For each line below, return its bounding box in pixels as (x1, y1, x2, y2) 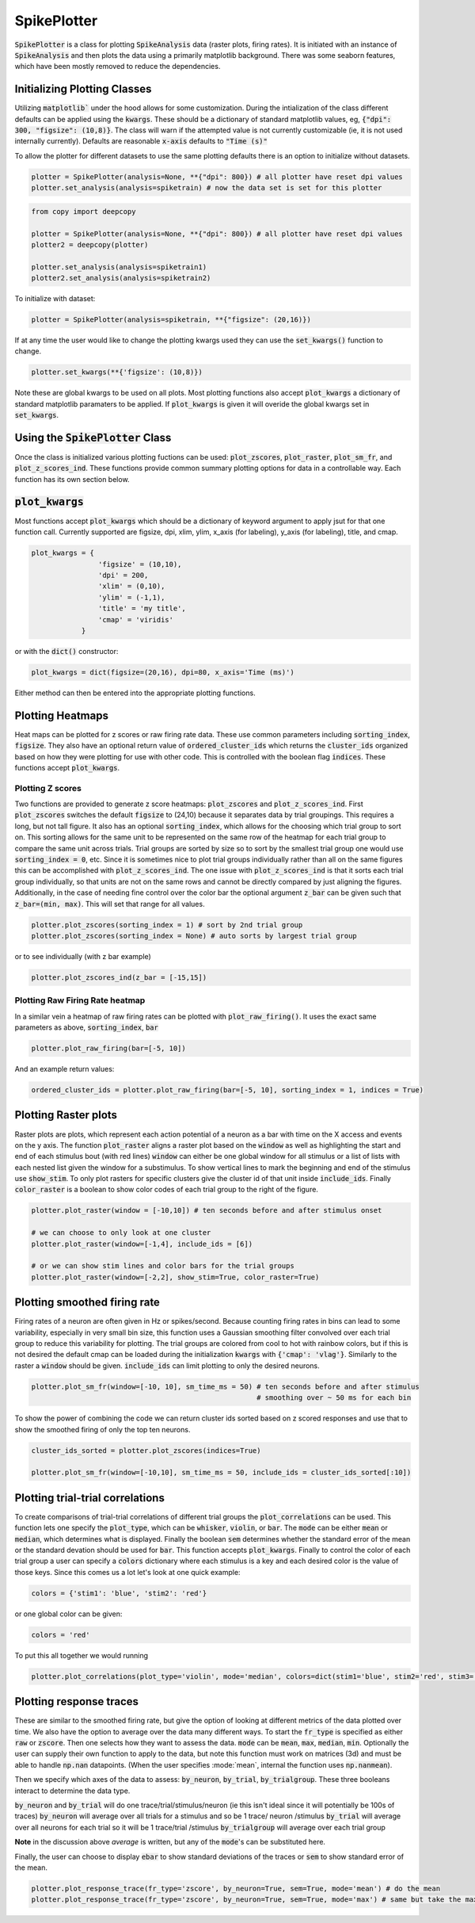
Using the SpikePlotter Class (14, 431, 172, 444)
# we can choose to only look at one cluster (31, 1229, 211, 1237)
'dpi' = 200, (97, 571, 149, 579)
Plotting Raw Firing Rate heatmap (14, 995, 146, 1006)
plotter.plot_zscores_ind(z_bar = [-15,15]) (31, 973, 207, 982)
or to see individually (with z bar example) (14, 951, 152, 961)
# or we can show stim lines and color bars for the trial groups (31, 1261, 294, 1271)
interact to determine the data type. (14, 1786, 131, 1795)
